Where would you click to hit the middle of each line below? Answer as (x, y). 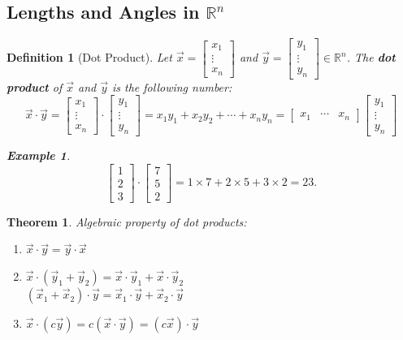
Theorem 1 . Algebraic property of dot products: (127, 221)
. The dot (371, 57)
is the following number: (172, 86)
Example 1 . (39, 155)
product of (35, 86)
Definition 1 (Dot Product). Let (89, 57)
